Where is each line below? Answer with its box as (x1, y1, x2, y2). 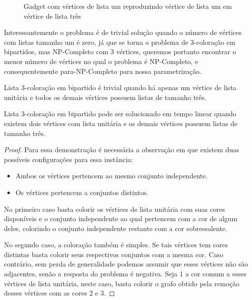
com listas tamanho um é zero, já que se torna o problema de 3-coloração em (4, 36, 235, 47)
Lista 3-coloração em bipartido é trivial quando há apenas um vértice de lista (4, 82, 237, 93)
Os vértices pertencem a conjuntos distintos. (15, 187, 149, 197)
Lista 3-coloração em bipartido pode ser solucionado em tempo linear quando (4, 108, 236, 119)
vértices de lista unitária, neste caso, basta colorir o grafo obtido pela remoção (4, 278, 240, 288)
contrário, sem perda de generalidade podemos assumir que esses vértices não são (4, 259, 248, 269)
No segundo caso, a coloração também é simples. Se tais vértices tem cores (4, 239, 228, 250)
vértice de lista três (24, 10, 81, 21)
